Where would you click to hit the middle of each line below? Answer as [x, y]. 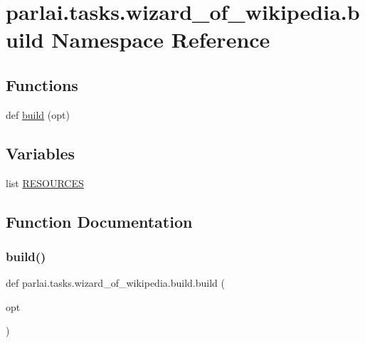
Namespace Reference [161, 39]
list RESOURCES [45, 183]
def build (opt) [38, 114]
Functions [42, 84]
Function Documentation [99, 221]
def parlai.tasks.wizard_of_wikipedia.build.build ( [115, 283]
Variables [41, 153]
